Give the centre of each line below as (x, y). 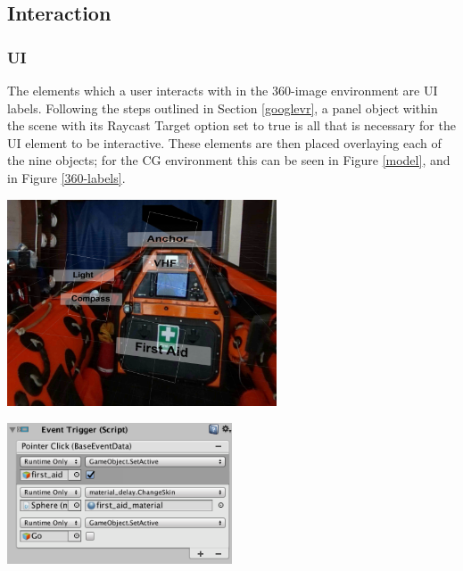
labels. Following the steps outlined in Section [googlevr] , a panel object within (223, 108)
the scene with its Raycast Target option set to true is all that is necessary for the (231, 125)
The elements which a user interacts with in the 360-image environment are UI (223, 90)
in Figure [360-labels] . (66, 177)
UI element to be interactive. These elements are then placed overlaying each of (224, 142)
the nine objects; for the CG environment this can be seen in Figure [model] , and (229, 160)
